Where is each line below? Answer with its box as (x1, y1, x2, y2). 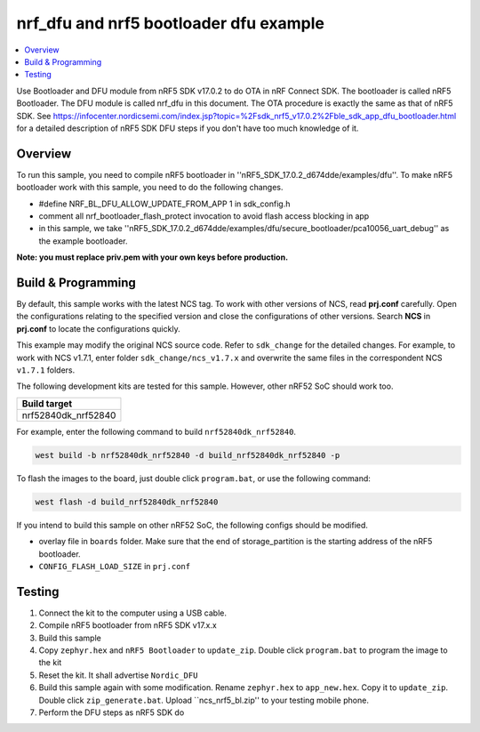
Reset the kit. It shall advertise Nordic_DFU (38, 670, 198, 680)
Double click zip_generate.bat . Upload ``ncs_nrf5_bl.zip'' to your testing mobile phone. (38, 695, 369, 705)
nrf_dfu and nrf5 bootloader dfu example (16, 13, 324, 33)
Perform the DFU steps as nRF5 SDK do (38, 707, 185, 718)
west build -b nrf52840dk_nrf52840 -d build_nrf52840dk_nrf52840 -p (35, 450, 340, 460)
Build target (21, 397, 73, 409)
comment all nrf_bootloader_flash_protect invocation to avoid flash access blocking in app (38, 210, 370, 221)
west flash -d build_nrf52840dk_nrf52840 (35, 496, 219, 507)
